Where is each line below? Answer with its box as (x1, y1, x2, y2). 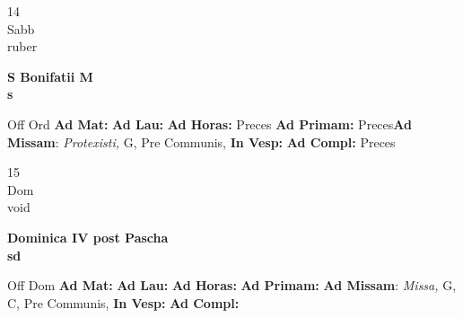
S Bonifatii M (7, 66, 93, 85)
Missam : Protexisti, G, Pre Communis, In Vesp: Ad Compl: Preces (7, 132, 396, 151)
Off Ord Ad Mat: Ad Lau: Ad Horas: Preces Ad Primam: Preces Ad (7, 114, 412, 133)
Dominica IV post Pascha (7, 227, 169, 246)
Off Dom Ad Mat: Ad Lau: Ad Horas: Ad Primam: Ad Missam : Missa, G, (7, 276, 457, 295)
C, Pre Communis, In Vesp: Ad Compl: (7, 293, 240, 312)
